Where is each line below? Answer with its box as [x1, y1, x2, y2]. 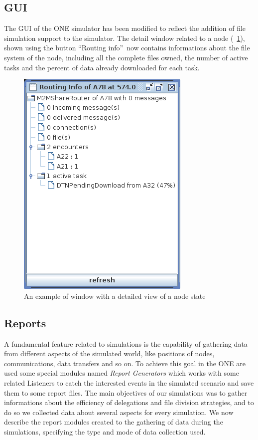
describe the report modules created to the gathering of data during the [4, 417, 223, 427]
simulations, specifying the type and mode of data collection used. [4, 426, 206, 437]
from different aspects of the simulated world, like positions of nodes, [4, 348, 215, 359]
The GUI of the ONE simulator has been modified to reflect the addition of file [4, 23, 246, 33]
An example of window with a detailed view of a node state [24, 290, 206, 301]
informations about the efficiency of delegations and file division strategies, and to [4, 397, 254, 408]
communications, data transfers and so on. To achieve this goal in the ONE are [4, 358, 246, 368]
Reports [4, 315, 46, 330]
